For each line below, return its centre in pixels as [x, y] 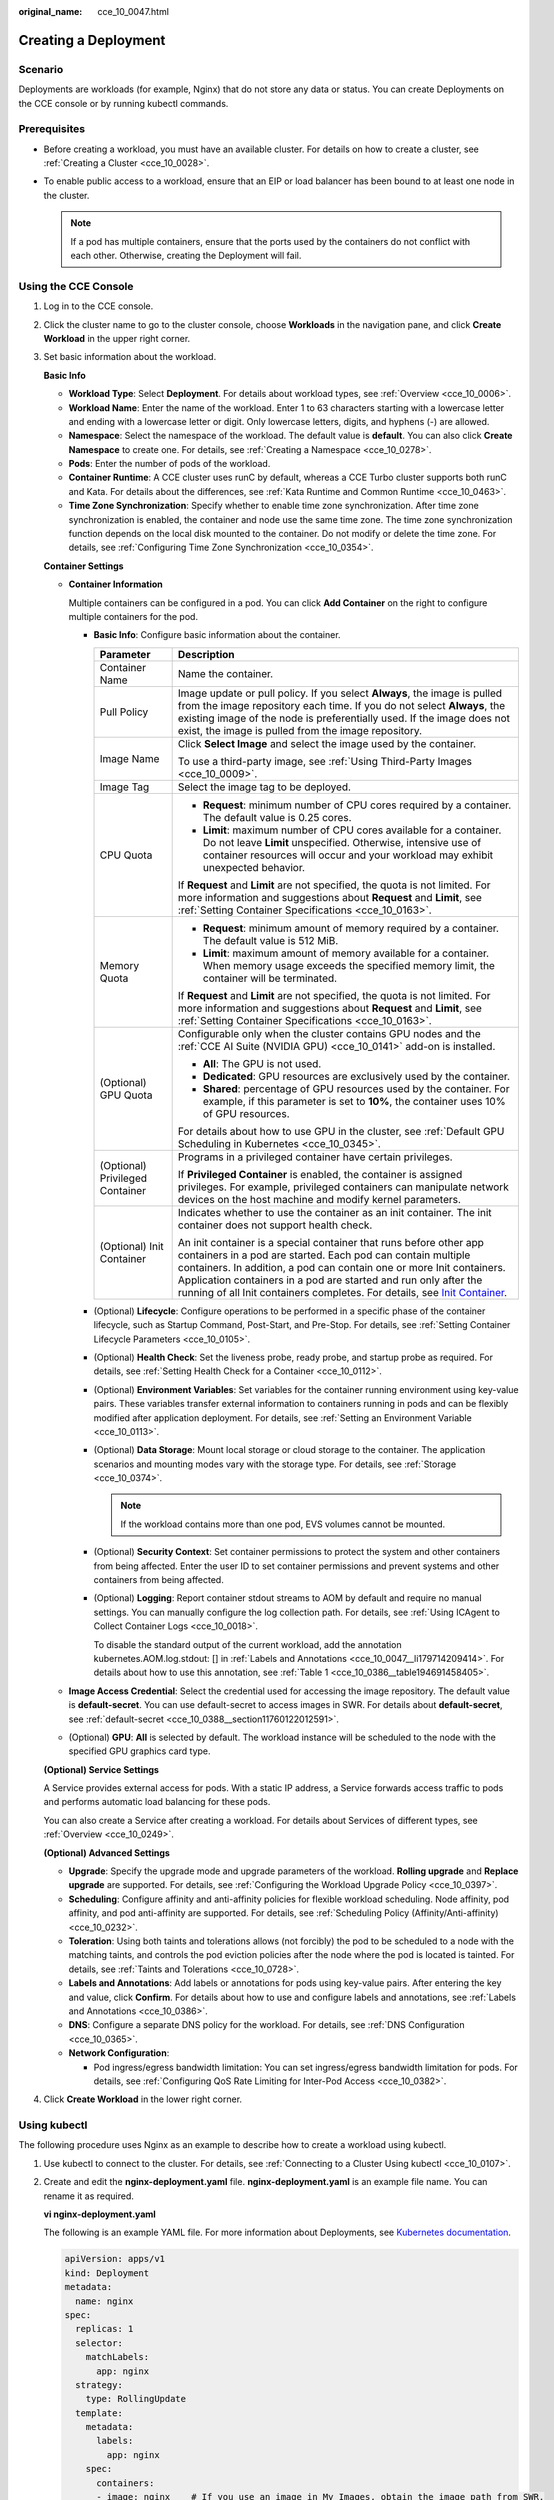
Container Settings [83, 566]
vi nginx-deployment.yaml [100, 2214]
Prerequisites [51, 129]
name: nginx [104, 2301]
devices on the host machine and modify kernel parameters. [319, 1199]
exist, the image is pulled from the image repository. [300, 730]
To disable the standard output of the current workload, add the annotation [247, 1644]
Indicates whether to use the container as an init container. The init [334, 1212]
